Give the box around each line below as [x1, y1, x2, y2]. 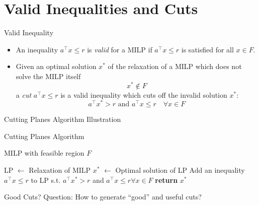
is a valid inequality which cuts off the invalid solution [60, 89, 227, 100]
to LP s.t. [31, 174, 61, 185]
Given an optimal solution [16, 61, 97, 72]
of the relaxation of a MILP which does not [108, 61, 242, 72]
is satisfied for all [181, 44, 234, 54]
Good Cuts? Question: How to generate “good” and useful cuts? [4, 191, 202, 202]
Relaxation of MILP [29, 165, 91, 175]
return [155, 174, 178, 185]
